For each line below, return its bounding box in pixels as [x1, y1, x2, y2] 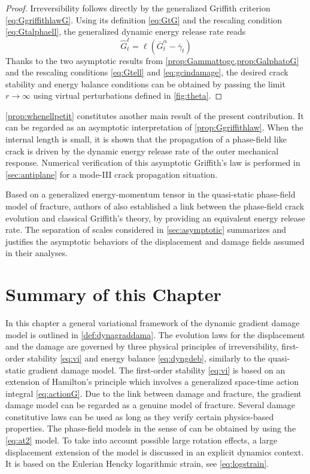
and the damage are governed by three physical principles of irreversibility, [5, 340, 279, 353]
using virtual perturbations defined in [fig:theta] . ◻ [33, 89, 223, 102]
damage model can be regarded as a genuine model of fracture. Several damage [5, 399, 296, 411]
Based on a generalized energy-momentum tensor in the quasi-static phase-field [5, 188, 296, 200]
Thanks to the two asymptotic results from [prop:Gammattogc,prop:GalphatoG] [5, 54, 299, 66]
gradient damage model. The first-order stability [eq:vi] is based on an [28, 363, 285, 376]
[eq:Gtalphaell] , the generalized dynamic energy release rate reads [5, 25, 246, 38]
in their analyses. [5, 247, 68, 259]
